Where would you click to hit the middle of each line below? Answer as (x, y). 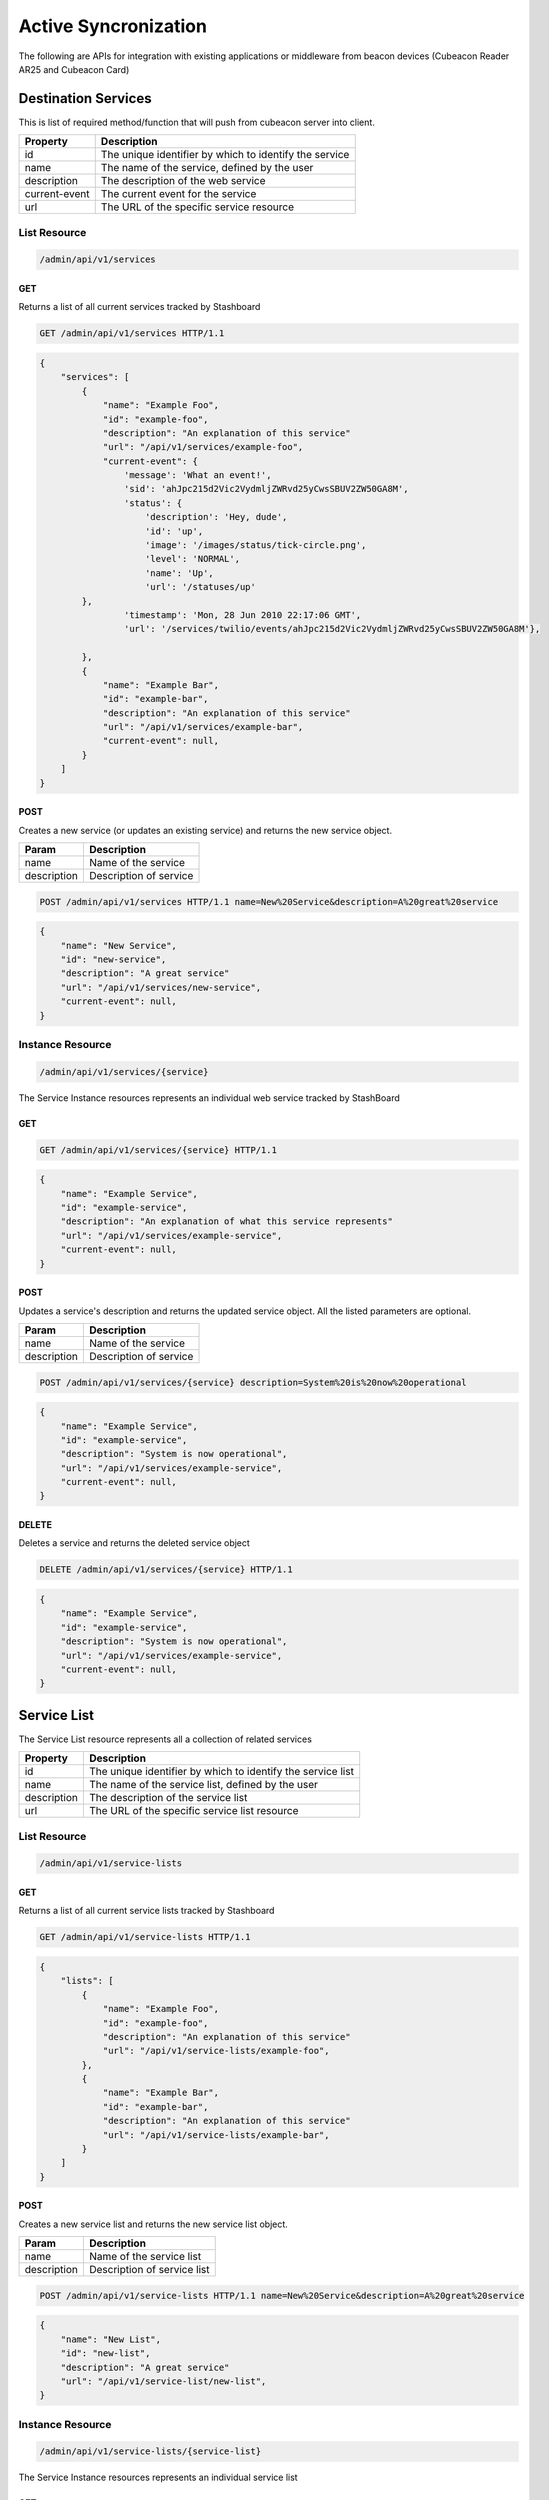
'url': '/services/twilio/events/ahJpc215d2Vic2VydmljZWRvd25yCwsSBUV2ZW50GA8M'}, (332, 629)
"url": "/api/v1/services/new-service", (161, 987)
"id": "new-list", (105, 2353)
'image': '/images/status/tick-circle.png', (256, 545)
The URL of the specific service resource (197, 207)
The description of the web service (183, 181)
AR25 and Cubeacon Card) (74, 69)
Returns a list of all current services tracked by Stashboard (139, 307)
